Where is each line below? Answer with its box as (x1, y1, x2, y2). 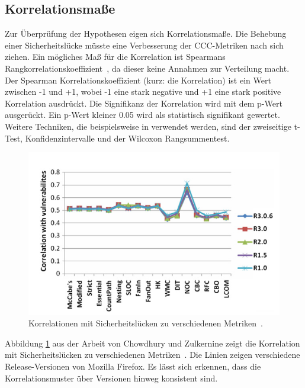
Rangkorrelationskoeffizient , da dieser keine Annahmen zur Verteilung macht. (5, 62, 290, 74)
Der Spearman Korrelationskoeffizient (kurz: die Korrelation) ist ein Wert (5, 73, 271, 86)
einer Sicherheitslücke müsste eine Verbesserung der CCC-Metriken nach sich (5, 39, 284, 51)
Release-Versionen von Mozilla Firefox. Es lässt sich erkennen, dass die (5, 360, 261, 372)
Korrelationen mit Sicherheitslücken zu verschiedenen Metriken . (28, 317, 263, 329)
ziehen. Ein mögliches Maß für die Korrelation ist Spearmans (5, 50, 226, 63)
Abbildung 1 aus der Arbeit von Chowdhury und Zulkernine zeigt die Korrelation (5, 336, 300, 349)
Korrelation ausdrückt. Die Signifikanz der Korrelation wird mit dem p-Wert (5, 97, 282, 109)
